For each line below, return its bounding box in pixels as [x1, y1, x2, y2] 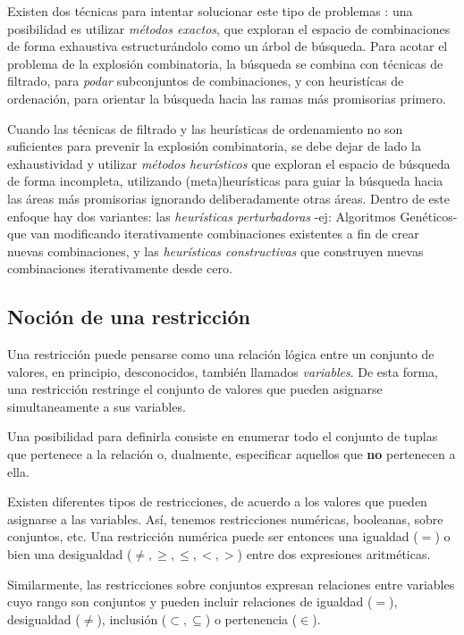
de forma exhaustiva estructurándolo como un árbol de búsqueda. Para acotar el [7, 37, 448, 55]
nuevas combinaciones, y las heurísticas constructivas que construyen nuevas [7, 241, 424, 260]
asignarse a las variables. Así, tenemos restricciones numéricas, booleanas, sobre [7, 509, 443, 528]
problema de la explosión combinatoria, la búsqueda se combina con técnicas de [7, 54, 443, 72]
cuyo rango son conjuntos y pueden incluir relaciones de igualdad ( [7, 592, 373, 611]
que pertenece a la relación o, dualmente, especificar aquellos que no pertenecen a [7, 445, 456, 464]
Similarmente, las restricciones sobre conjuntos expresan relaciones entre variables [7, 574, 455, 593]
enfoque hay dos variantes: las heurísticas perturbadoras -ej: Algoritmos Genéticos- [7, 206, 458, 225]
